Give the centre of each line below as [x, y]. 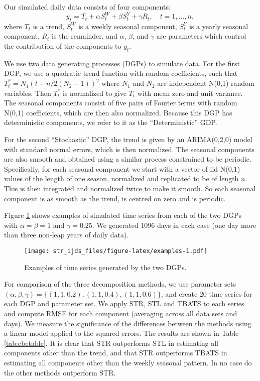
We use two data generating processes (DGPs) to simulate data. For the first [122, 63]
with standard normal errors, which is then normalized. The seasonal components [129, 149]
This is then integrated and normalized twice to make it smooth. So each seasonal [130, 188]
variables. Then [28, 93]
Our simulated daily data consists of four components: [87, 7]
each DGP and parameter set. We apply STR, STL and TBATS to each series [124, 303]
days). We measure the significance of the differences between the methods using [128, 323]
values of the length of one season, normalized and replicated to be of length [121, 178]
